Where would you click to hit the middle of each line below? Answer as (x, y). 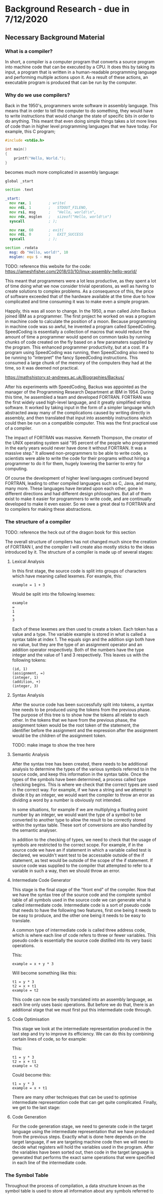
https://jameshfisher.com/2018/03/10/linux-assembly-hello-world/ (71, 271)
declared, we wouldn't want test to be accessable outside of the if (78, 855)
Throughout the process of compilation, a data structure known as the (75, 1186)
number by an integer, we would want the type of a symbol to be (77, 815)
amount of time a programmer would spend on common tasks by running (78, 336)
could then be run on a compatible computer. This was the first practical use (81, 423)
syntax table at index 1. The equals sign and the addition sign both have (83, 639)
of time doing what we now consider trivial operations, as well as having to (80, 286)
